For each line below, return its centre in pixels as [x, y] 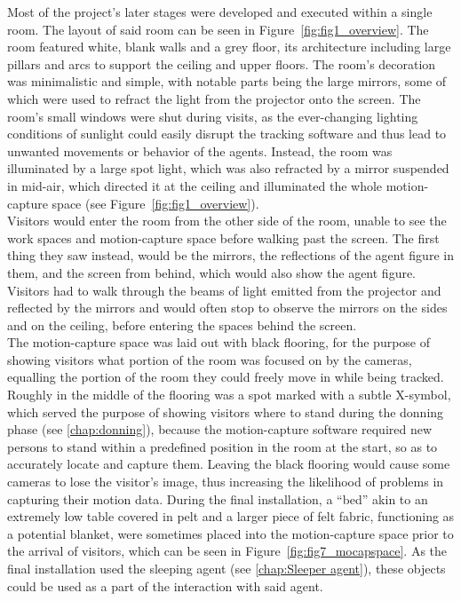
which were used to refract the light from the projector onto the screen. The [214, 98]
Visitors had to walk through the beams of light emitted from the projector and [224, 290]
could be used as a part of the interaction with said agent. [165, 585]
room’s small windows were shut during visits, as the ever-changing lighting [213, 116]
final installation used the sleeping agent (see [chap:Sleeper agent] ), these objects [227, 568]
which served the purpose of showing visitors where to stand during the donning [226, 411]
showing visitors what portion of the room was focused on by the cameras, [210, 359]
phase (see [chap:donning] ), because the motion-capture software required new [220, 429]
